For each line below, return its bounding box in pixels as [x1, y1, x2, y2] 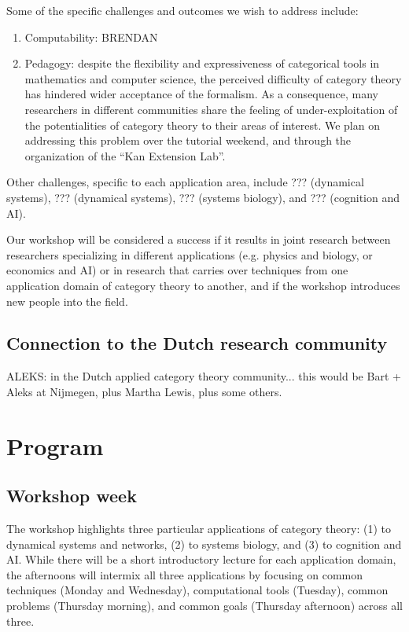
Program [6, 429, 104, 461]
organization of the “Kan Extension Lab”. [24, 147, 226, 164]
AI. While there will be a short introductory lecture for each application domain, [6, 551, 396, 568]
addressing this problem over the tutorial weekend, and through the [24, 132, 352, 149]
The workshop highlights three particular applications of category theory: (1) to [6, 520, 391, 537]
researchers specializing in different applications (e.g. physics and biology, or [6, 246, 373, 263]
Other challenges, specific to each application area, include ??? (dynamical [6, 174, 364, 190]
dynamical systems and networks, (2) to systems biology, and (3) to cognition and [6, 535, 402, 552]
